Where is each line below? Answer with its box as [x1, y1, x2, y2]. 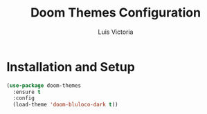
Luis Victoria [98, 28, 134, 36]
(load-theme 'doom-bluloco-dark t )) [12, 102, 118, 108]
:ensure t [12, 88, 41, 95]
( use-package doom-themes [6, 82, 81, 89]
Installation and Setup [6, 59, 136, 75]
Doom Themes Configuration [30, 5, 201, 21]
